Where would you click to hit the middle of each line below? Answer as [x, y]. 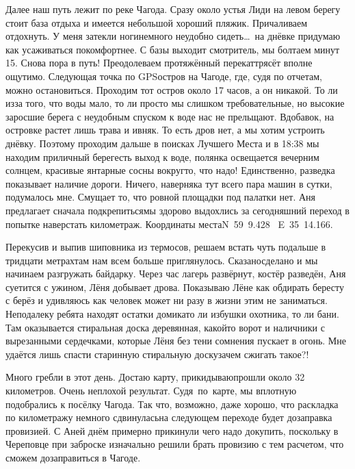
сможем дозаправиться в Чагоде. [73, 457]
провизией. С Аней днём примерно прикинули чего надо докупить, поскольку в [172, 430]
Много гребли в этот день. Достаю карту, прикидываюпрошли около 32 [155, 377]
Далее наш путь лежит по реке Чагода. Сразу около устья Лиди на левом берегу [173, 9]
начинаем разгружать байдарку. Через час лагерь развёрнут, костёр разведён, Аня [176, 274]
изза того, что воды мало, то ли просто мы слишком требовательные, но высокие [175, 103]
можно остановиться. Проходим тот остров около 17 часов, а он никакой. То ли [172, 89]
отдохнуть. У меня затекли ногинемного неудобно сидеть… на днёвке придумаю [173, 36]
